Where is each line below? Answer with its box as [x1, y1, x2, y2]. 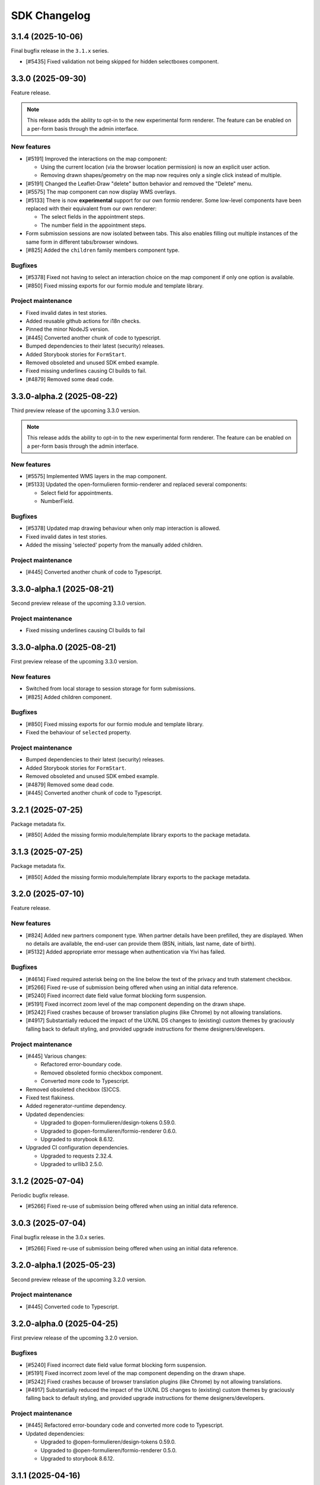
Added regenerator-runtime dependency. [25, 1102, 127, 1110]
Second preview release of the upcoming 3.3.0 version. [11, 600, 146, 607]
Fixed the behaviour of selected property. [25, 729, 132, 736]
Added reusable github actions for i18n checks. [25, 318, 141, 325]
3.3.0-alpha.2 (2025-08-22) [11, 391, 118, 401]
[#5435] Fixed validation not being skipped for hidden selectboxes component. [25, 58, 219, 65]
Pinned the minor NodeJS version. [25, 326, 110, 333]
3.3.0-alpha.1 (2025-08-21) [11, 584, 114, 594]
